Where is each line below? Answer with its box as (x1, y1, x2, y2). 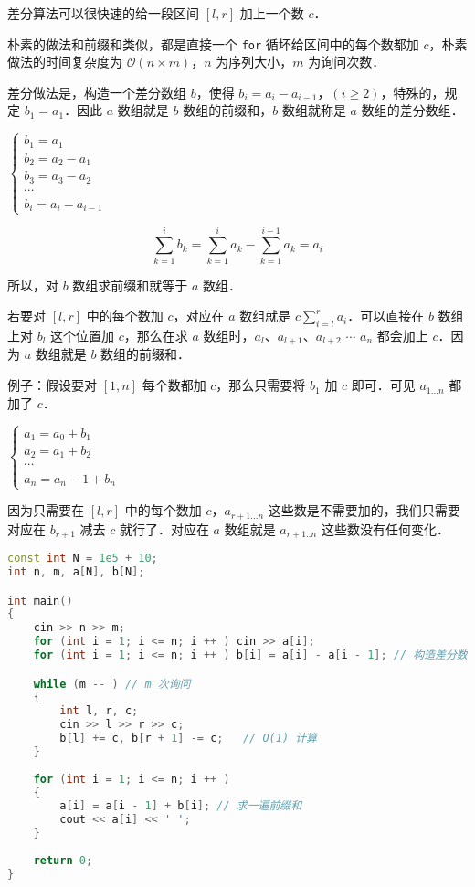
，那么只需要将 (216, 375, 306, 395)
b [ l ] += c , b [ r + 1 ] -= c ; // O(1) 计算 (59, 732, 318, 745)
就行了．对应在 (119, 519, 209, 538)
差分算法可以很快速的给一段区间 (7, 4, 199, 22)
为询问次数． (308, 52, 385, 71)
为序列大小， (216, 52, 293, 71)
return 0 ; (33, 853, 93, 867)
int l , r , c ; (59, 704, 139, 718)
